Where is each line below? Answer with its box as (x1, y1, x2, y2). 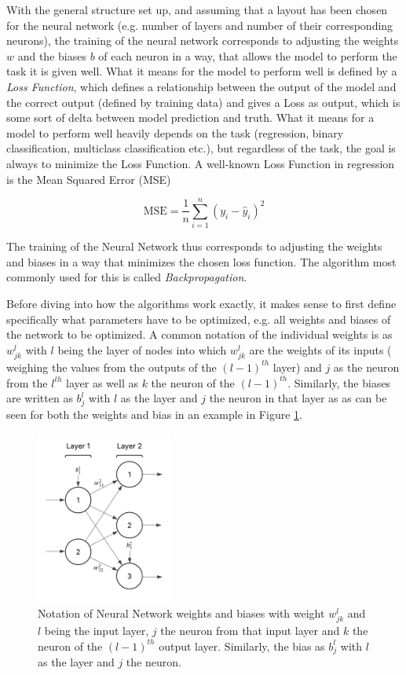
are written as (6, 390, 73, 406)
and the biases (17, 47, 86, 64)
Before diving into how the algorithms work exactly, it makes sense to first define (6, 295, 397, 312)
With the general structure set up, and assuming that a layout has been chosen (6, 2, 388, 17)
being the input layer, (44, 622, 149, 639)
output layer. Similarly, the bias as (159, 637, 325, 654)
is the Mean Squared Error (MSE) (6, 171, 171, 187)
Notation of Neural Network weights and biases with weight (38, 604, 325, 621)
